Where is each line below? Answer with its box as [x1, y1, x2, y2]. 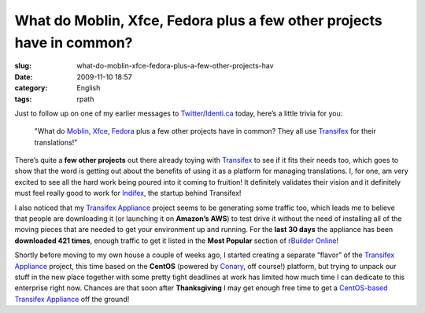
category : [14, 83, 48, 93]
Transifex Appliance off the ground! [14, 294, 130, 304]
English [76, 83, 101, 93]
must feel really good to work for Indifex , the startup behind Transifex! [14, 189, 242, 198]
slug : [14, 61, 31, 71]
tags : [14, 94, 32, 104]
